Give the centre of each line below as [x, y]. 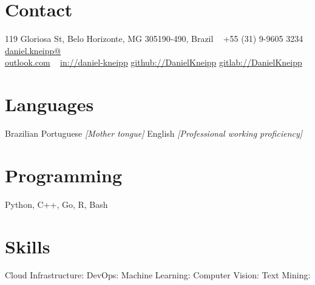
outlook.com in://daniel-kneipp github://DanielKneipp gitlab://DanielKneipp [154, 62]
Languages [49, 104]
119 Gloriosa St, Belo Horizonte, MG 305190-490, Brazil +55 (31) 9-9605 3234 [154, 39]
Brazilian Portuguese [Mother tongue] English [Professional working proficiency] [154, 133]
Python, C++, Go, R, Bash [56, 204]
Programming [63, 175]
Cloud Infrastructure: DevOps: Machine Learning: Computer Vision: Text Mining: [158, 275]
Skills [28, 246]
